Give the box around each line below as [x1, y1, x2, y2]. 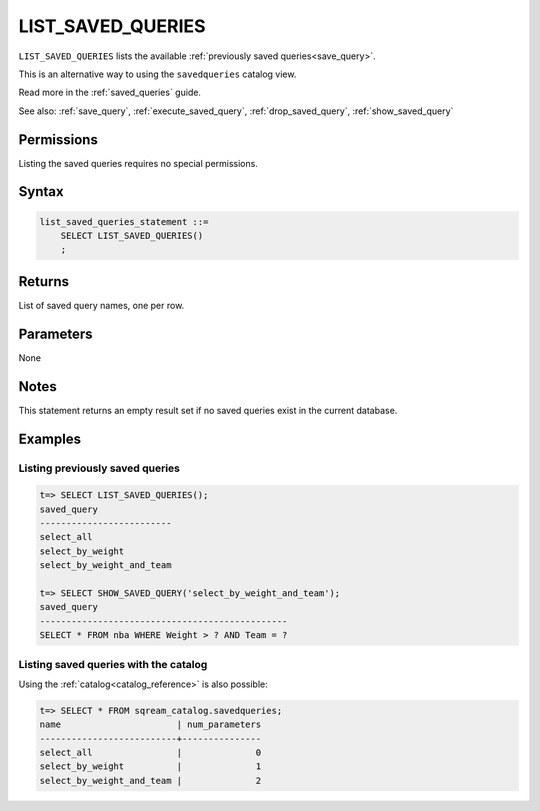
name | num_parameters [39, 719, 262, 730]
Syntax [18, 183, 64, 200]
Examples [18, 430, 82, 447]
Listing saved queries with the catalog [18, 657, 208, 671]
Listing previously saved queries [18, 461, 180, 475]
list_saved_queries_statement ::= [39, 216, 209, 227]
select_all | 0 [39, 747, 262, 759]
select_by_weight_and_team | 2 [39, 775, 262, 786]
